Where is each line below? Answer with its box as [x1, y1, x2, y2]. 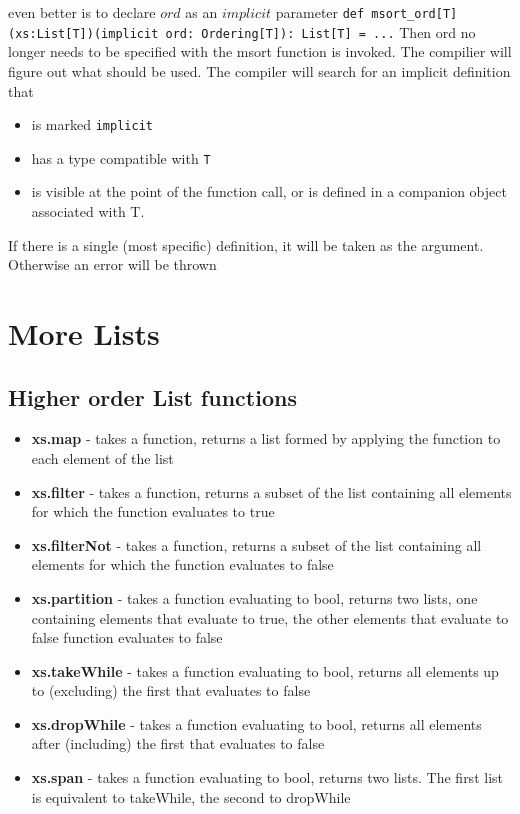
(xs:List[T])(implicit [8, 26, 159, 41]
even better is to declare [8, 2, 156, 22]
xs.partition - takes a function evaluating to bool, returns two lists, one [31, 587, 478, 608]
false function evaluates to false [31, 627, 223, 648]
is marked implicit [31, 114, 153, 135]
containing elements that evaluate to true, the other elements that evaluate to [31, 607, 509, 628]
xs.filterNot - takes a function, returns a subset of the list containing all [31, 534, 482, 555]
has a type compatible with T [31, 147, 211, 168]
